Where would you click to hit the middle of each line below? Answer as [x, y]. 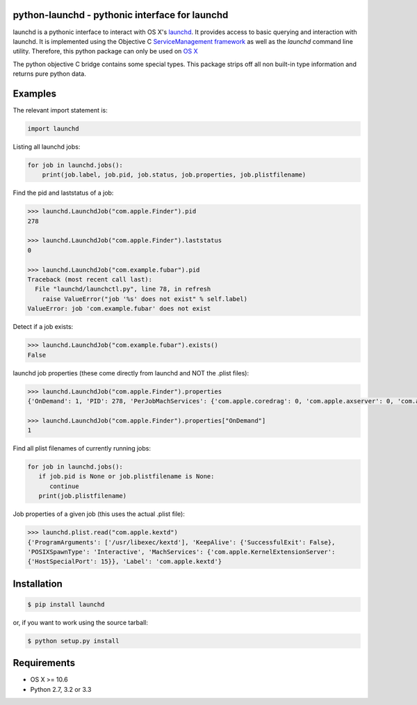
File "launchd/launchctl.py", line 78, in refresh [123, 289]
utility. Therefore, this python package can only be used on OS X [105, 51]
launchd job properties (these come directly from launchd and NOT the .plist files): [131, 373]
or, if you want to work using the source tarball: [81, 622]
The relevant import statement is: [60, 110]
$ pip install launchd [66, 604]
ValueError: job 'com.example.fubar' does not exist [119, 309]
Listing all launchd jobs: [47, 147]
